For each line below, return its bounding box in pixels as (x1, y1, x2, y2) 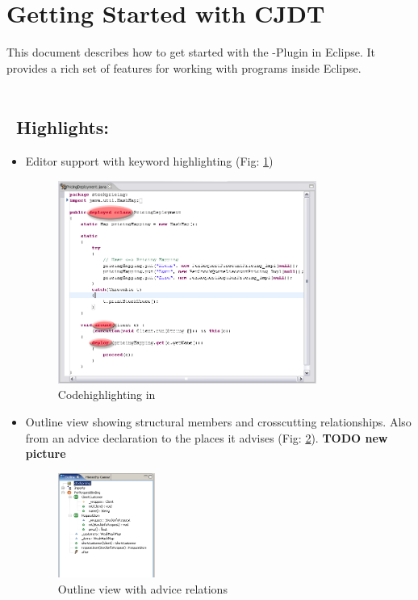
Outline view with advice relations (57, 580, 228, 597)
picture (25, 445, 66, 462)
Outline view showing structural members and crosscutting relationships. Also (25, 413, 412, 430)
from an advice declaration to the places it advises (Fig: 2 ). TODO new (25, 429, 388, 446)
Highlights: (16, 115, 110, 140)
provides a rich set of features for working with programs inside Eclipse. (6, 59, 362, 76)
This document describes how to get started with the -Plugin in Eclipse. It (6, 44, 376, 61)
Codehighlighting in (57, 386, 156, 403)
